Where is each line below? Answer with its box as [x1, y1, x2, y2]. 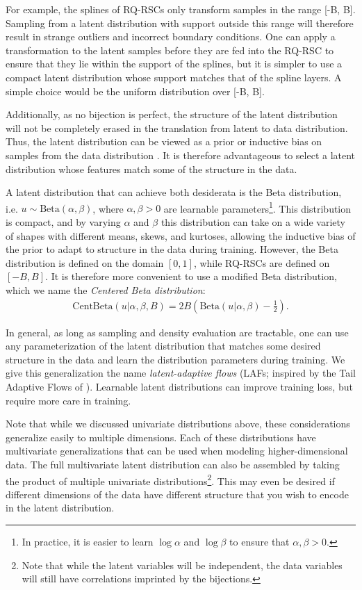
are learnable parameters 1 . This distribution [163, 199, 352, 215]
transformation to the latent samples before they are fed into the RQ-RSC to [6, 42, 334, 57]
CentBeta [72, 301, 113, 311]
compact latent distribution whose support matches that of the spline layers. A [6, 69, 342, 84]
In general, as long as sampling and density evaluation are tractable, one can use [6, 325, 349, 339]
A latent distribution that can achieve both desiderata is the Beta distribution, [6, 185, 342, 199]
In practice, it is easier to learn [22, 534, 154, 548]
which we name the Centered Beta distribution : [6, 282, 206, 297]
